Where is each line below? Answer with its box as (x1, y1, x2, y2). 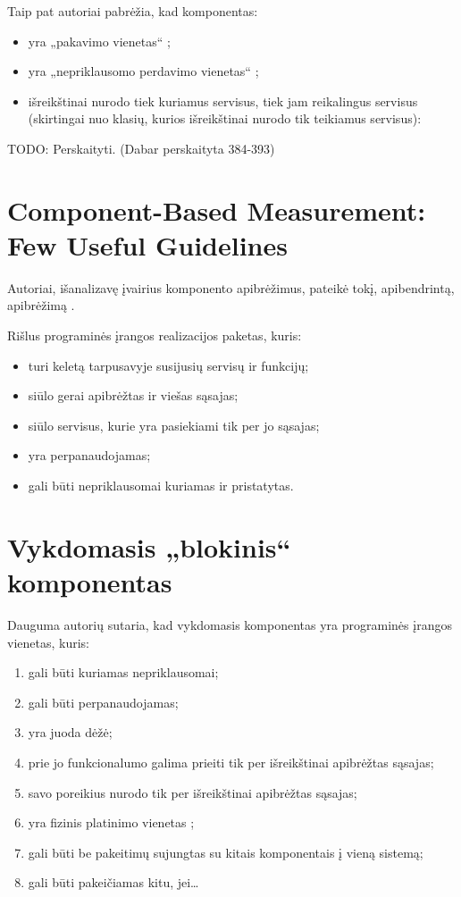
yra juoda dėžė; (28, 723, 113, 742)
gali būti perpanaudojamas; (28, 692, 179, 711)
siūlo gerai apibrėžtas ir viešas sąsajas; (28, 386, 239, 405)
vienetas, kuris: (7, 633, 89, 651)
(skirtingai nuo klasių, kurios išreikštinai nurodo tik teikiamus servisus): (28, 109, 422, 128)
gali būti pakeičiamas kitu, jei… (28, 873, 199, 892)
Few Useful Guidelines (7, 226, 288, 263)
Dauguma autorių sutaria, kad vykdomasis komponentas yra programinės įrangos (7, 615, 452, 633)
